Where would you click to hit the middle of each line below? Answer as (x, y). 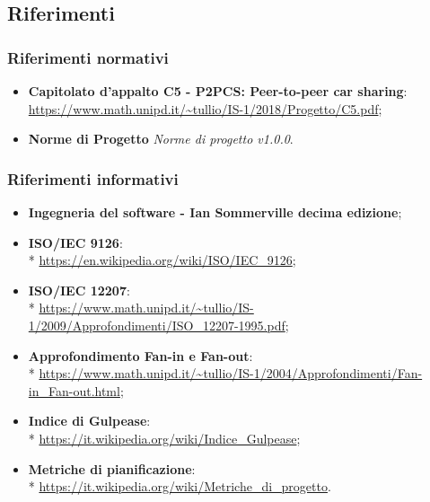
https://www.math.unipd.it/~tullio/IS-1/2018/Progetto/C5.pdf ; (205, 108)
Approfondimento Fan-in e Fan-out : (140, 355)
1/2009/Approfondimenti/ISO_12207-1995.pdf (157, 325)
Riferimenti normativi (88, 57)
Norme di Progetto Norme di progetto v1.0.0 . (161, 139)
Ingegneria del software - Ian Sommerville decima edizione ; (215, 212)
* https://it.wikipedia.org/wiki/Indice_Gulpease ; (164, 438)
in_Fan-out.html (74, 390)
